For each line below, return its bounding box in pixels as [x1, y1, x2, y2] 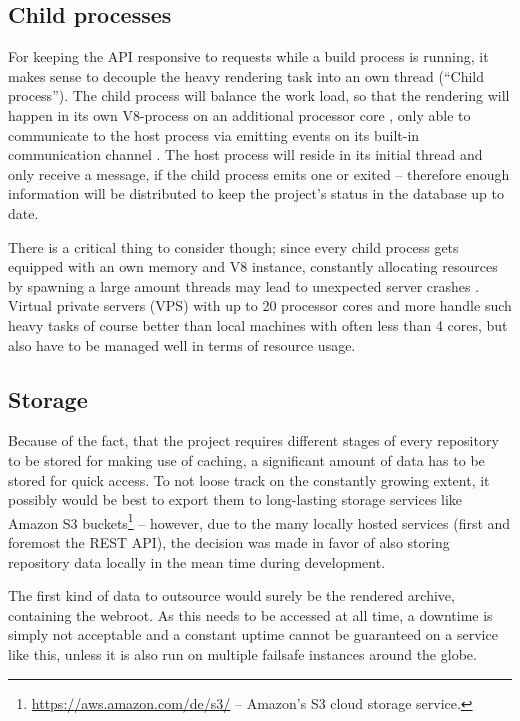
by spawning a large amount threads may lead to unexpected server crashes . [8, 275, 480, 296]
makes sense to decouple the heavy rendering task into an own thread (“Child [8, 65, 485, 86]
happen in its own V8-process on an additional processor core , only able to [8, 104, 471, 125]
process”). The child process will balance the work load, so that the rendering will [8, 85, 510, 106]
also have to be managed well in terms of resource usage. [8, 334, 356, 355]
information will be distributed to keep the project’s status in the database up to [8, 183, 504, 204]
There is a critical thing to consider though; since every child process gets [8, 236, 459, 257]
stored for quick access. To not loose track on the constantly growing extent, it [8, 469, 490, 490]
